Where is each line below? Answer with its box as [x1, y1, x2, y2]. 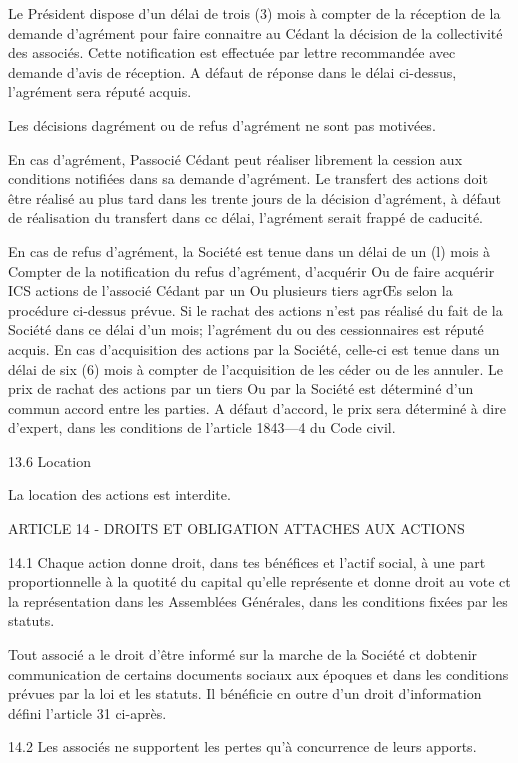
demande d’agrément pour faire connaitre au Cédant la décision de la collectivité [8, 22, 503, 43]
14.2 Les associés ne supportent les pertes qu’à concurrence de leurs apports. [8, 736, 477, 757]
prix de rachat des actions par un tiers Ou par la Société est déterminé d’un [8, 378, 474, 399]
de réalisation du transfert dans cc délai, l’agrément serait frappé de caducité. [8, 207, 483, 228]
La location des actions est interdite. [8, 484, 231, 505]
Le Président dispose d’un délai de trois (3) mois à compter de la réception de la [8, 3, 501, 23]
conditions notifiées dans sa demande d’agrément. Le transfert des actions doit [8, 168, 488, 189]
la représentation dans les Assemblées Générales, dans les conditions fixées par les [8, 590, 508, 611]
